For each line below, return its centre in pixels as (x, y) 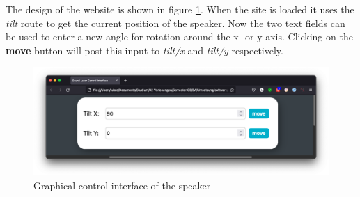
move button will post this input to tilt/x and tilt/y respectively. (144, 50)
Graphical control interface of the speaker (122, 185)
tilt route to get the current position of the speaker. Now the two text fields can (175, 23)
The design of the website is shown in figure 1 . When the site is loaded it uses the (180, 9)
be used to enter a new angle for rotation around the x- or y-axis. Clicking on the (179, 37)
